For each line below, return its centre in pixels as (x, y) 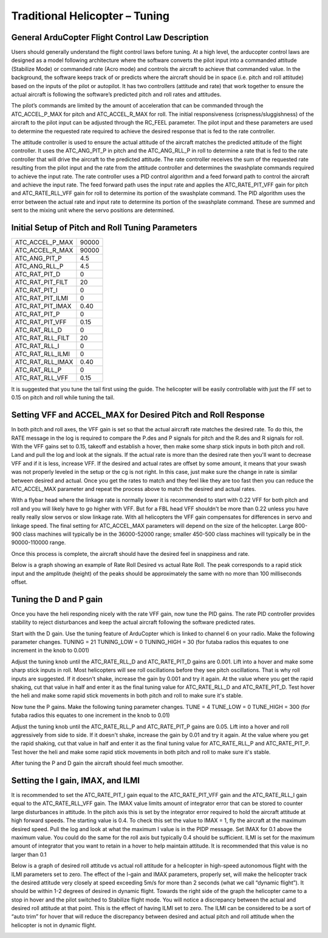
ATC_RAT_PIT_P (37, 314)
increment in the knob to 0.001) (50, 651)
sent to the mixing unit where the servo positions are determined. (93, 210)
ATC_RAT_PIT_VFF (41, 322)
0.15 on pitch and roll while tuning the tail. (63, 397)
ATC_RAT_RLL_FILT (42, 338)
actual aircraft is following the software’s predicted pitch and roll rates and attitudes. (116, 95)
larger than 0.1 (29, 854)
